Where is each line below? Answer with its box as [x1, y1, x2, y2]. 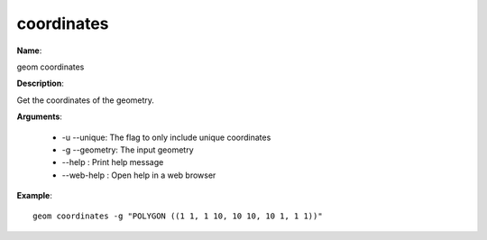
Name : [16, 45, 42, 56]
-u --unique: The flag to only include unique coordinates [61, 132, 271, 143]
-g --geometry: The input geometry [61, 144, 194, 155]
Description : [16, 78, 65, 89]
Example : [16, 190, 53, 201]
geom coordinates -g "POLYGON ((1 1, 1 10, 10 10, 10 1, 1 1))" [32, 211, 324, 221]
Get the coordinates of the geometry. [16, 95, 155, 106]
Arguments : [16, 111, 63, 122]
